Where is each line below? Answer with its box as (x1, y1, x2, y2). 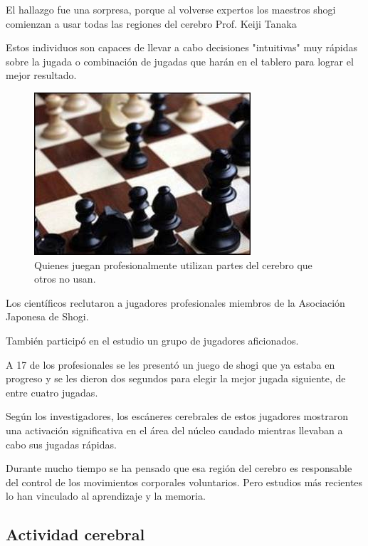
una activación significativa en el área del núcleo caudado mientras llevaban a (6, 422, 343, 437)
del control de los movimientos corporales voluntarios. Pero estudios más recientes (6, 474, 363, 489)
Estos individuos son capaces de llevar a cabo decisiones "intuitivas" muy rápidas (6, 40, 358, 55)
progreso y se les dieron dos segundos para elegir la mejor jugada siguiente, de (6, 371, 346, 386)
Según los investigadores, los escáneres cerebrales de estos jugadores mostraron (6, 409, 348, 424)
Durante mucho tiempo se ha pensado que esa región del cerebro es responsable (6, 461, 352, 476)
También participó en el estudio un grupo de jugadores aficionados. (6, 332, 299, 347)
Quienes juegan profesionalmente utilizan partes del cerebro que (34, 257, 312, 272)
